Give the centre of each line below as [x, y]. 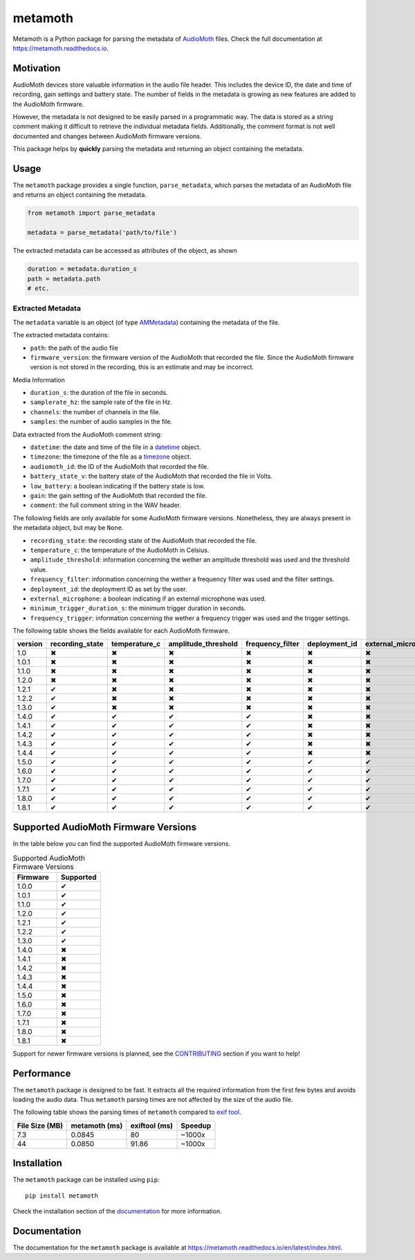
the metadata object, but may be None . [68, 528]
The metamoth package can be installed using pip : [86, 1180]
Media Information [39, 380]
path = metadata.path [64, 278]
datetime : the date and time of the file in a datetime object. [116, 447]
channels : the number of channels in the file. [95, 411]
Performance [42, 1073]
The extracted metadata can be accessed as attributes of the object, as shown [125, 251]
